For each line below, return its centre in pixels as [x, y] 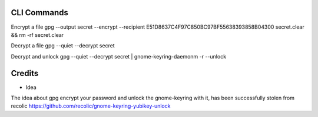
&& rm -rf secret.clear [37, 35]
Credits [25, 73]
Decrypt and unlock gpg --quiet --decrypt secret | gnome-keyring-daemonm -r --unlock [119, 56]
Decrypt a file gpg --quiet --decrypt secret [63, 46]
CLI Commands [40, 13]
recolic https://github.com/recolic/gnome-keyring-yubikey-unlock [91, 106]
